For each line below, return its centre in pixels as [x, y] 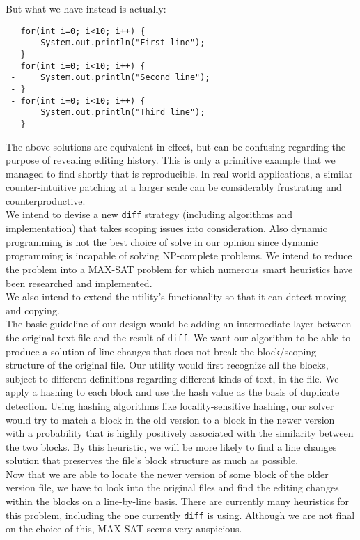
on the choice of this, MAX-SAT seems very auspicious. [124, 529]
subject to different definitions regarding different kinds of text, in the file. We [172, 378]
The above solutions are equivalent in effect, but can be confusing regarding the [176, 146]
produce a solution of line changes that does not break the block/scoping [161, 351]
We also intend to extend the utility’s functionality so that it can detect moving [176, 296]
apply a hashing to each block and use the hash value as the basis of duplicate [173, 392]
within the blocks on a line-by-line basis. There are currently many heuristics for [177, 501]
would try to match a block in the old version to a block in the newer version [170, 419]
